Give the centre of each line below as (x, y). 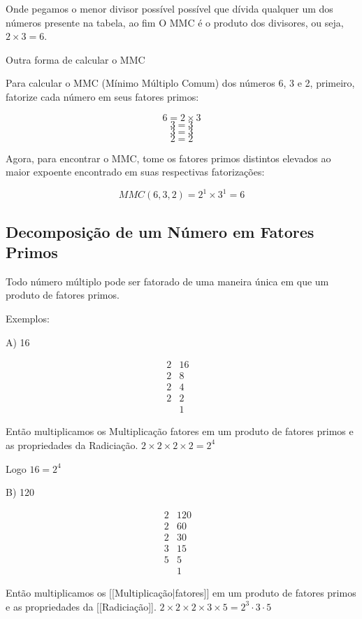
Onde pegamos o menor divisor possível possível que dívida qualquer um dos (169, 8)
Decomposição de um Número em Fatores (160, 231)
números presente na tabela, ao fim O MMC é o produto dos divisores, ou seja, (175, 22)
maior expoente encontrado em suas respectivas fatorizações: (135, 172)
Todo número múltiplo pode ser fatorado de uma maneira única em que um (167, 281)
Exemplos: (28, 319)
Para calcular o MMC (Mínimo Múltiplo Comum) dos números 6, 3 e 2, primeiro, (180, 83)
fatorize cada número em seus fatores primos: (102, 96)
